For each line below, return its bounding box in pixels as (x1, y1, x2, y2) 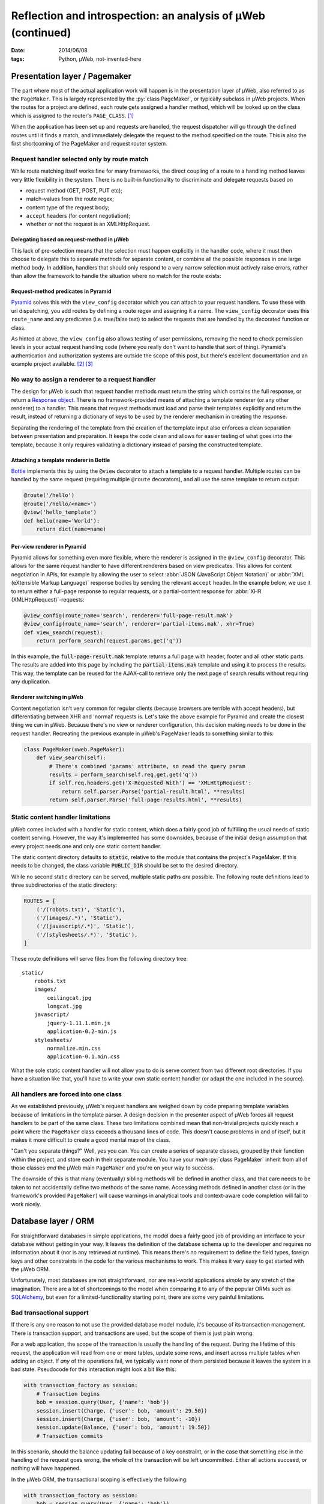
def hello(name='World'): (23, 517, 100, 524)
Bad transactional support (11, 1308, 89, 1317)
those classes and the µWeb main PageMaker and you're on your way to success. (11, 1164, 214, 1171)
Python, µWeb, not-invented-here (58, 55, 142, 63)
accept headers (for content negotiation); (26, 212, 131, 220)
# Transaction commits (36, 1432, 103, 1439)
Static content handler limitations (11, 813, 111, 821)
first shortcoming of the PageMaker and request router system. (11, 140, 167, 147)
